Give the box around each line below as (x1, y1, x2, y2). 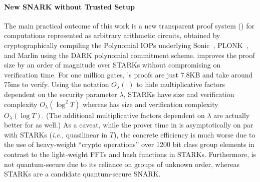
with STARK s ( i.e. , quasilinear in (4, 129, 108, 139)
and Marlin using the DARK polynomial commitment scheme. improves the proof (4, 49, 255, 60)
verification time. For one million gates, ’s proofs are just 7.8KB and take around (4, 69, 253, 79)
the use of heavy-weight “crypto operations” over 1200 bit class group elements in (4, 139, 254, 149)
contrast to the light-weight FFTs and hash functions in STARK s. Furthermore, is (4, 148, 256, 159)
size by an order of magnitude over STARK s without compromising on (4, 59, 221, 70)
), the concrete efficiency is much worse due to (113, 129, 255, 139)
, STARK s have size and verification (123, 88, 234, 99)
